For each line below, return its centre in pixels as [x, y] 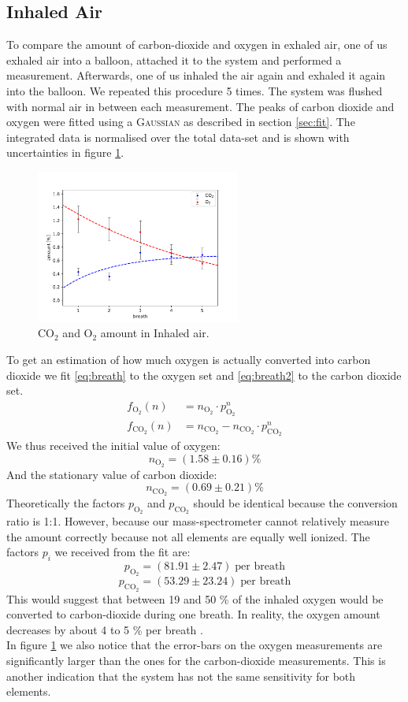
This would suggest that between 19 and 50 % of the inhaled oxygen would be [195, 598]
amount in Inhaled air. [155, 333]
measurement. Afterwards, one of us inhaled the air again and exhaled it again [196, 75]
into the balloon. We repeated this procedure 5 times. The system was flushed [195, 90]
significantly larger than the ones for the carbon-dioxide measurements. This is [196, 661]
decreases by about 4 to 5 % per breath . [105, 629]
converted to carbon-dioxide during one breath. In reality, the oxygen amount [193, 614]
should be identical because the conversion [295, 503]
